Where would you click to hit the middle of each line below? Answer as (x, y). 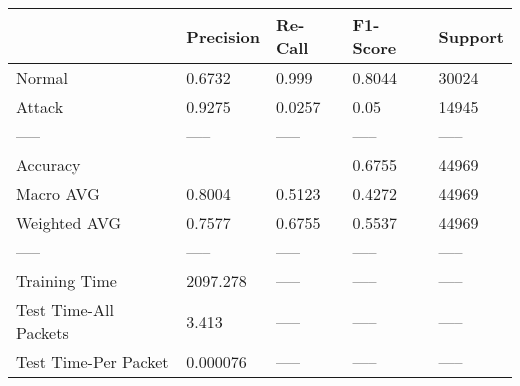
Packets (42, 332)
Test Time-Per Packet (92, 361)
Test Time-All (65, 309)
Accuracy (48, 164)
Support (471, 36)
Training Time (66, 280)
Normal (42, 77)
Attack (40, 106)
